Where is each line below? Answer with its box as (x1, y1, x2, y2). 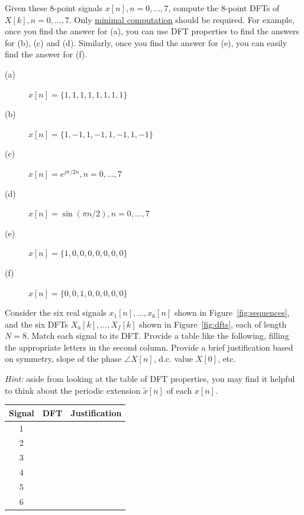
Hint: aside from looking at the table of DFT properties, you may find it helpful (5, 373, 295, 385)
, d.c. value (153, 352, 193, 365)
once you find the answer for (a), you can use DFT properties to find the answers (5, 25, 299, 37)
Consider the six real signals (5, 306, 106, 319)
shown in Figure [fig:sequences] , (174, 306, 290, 319)
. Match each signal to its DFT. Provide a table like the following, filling (26, 329, 289, 342)
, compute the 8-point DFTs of (168, 2, 280, 14)
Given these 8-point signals (5, 2, 103, 14)
